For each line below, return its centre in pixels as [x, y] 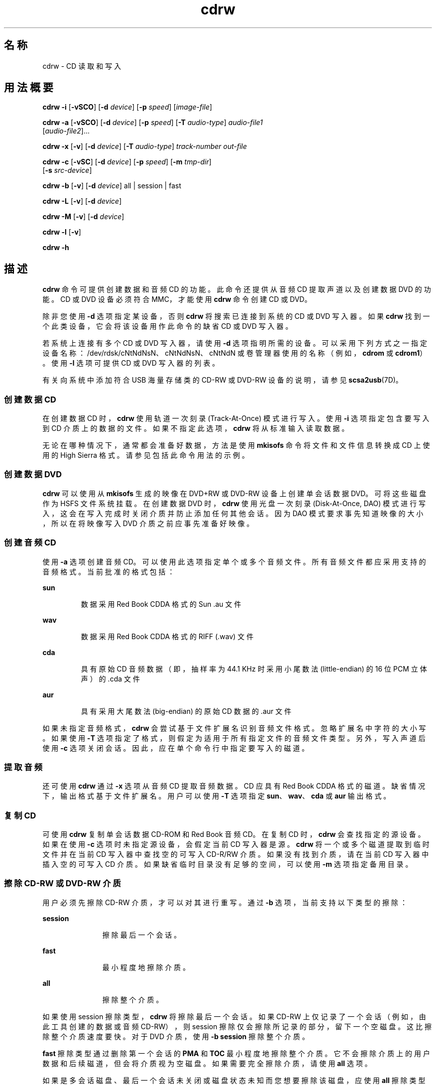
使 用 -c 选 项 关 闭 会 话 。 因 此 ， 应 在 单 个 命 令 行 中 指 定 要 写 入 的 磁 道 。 [176, 748]
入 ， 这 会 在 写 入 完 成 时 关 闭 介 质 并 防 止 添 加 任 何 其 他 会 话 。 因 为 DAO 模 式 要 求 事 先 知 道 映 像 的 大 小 [233, 513]
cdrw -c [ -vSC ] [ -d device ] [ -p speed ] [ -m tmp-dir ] [127, 162]
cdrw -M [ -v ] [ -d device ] [83, 217]
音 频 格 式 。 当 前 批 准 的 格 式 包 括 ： [109, 571]
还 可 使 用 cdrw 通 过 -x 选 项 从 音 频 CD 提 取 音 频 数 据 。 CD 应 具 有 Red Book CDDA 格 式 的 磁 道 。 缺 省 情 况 [234, 786]
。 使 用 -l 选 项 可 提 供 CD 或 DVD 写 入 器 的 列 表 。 [131, 363]
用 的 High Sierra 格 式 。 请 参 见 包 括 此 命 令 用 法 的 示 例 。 [146, 455]
